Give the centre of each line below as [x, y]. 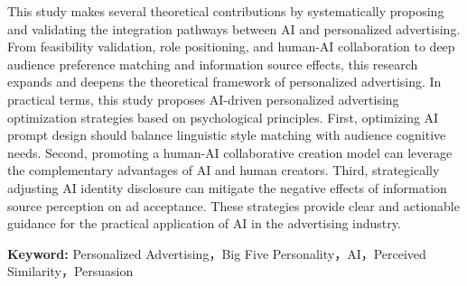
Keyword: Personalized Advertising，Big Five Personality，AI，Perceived [217, 253]
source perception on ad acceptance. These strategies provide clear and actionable [233, 205]
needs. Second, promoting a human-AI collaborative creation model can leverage [230, 152]
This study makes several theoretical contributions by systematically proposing [226, 11]
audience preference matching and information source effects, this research [213, 64]
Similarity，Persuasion [70, 271]
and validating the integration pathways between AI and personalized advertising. [234, 28]
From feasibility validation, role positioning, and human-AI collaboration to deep [231, 46]
